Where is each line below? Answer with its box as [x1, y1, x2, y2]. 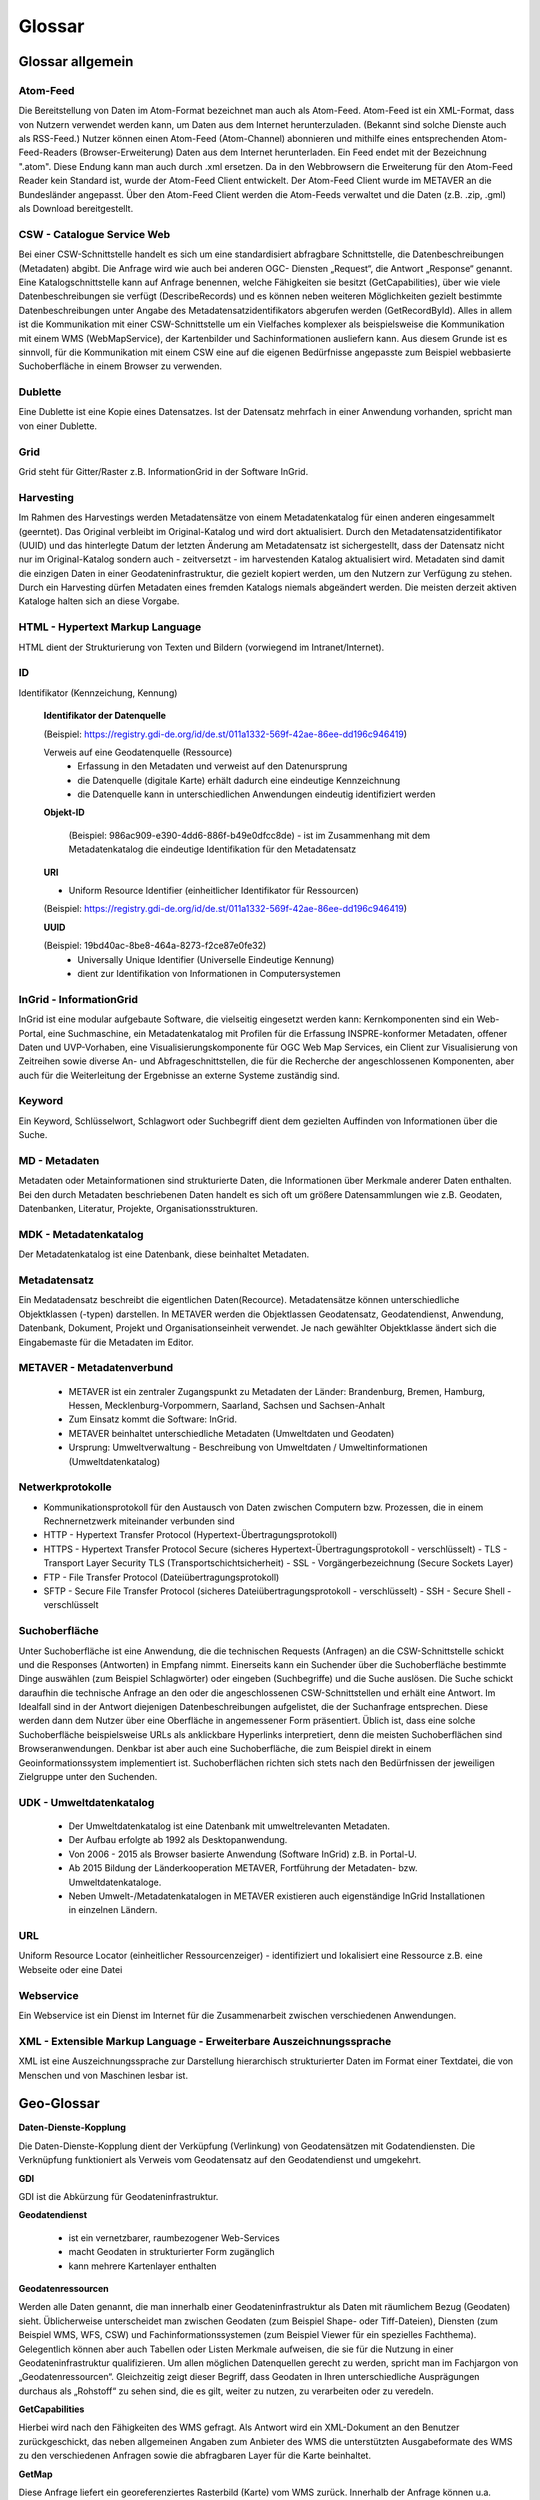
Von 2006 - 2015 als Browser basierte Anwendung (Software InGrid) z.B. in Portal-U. [68, 1848, 417, 1860]
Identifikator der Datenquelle [43, 710, 167, 722]
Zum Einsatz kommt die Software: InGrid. [68, 1413, 237, 1425]
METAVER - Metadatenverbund [18, 1361, 174, 1375]
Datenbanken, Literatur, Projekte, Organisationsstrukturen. [18, 1203, 259, 1215]
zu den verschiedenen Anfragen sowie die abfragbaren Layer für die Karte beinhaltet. [18, 2450, 372, 2462]
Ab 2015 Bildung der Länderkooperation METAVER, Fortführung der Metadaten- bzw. [68, 1862, 418, 1874]
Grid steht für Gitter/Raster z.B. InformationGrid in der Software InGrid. [18, 465, 309, 477]
